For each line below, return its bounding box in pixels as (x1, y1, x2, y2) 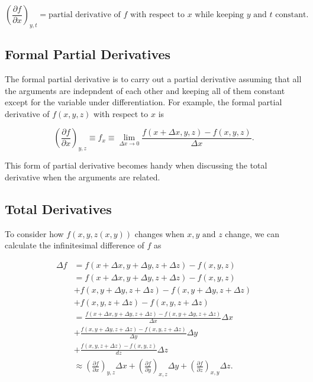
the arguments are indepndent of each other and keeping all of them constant (5, 84, 285, 96)
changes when (134, 227, 185, 239)
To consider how (5, 227, 64, 239)
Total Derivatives (5, 199, 112, 218)
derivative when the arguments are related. (5, 170, 160, 183)
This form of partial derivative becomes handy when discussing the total (5, 159, 267, 171)
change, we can (225, 227, 280, 239)
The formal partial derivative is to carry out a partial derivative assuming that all (5, 73, 302, 85)
